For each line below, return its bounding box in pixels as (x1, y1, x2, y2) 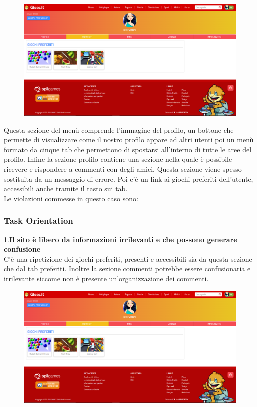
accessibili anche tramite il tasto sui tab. (4, 183, 128, 194)
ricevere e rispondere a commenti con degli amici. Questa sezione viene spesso (4, 163, 242, 174)
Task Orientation (4, 214, 73, 227)
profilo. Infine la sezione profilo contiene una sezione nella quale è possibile (4, 154, 232, 164)
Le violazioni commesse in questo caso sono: (4, 193, 138, 203)
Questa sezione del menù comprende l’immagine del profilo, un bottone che (4, 124, 234, 135)
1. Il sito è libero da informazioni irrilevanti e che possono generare (4, 234, 237, 244)
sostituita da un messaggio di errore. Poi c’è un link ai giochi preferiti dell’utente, (4, 173, 253, 184)
